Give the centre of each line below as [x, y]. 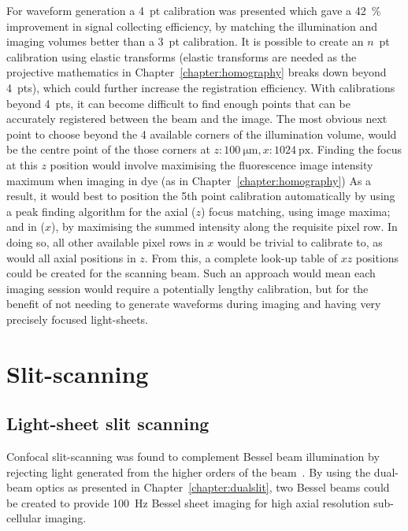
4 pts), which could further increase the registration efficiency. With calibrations [201, 87]
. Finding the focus [356, 149]
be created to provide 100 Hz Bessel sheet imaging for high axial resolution [188, 502]
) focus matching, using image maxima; [295, 211]
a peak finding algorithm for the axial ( [101, 211]
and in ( [26, 227]
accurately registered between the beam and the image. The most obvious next [197, 119]
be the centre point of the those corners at [108, 149]
